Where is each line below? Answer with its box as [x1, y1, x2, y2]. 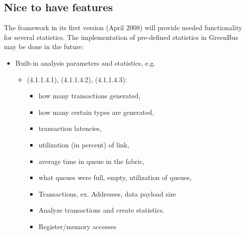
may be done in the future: [4, 41, 84, 52]
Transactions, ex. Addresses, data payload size [38, 188, 176, 199]
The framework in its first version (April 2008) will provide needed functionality [4, 22, 243, 33]
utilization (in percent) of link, [38, 139, 130, 149]
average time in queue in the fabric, [38, 156, 144, 166]
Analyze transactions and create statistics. [38, 205, 165, 215]
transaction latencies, [38, 123, 102, 133]
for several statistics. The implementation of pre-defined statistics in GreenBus [4, 32, 238, 42]
